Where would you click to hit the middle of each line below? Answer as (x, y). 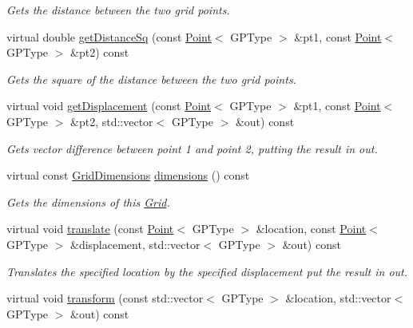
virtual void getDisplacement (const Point (109, 106)
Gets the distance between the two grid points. (118, 10)
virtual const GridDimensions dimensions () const (128, 175)
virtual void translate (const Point (90, 229)
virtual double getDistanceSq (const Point (109, 36)
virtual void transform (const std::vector (105, 298)
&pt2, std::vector (112, 121)
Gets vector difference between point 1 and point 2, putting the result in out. (192, 148)
